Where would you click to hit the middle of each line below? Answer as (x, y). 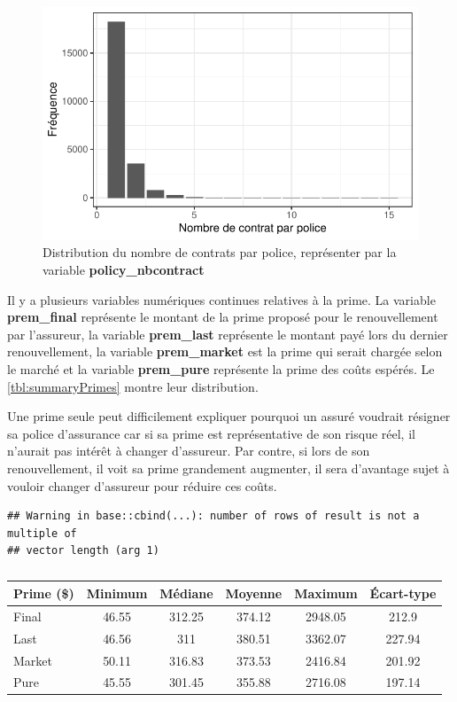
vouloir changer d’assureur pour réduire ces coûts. (142, 485)
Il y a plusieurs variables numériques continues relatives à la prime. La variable (221, 299)
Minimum (117, 593)
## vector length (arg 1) (83, 551)
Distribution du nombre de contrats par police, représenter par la (220, 252)
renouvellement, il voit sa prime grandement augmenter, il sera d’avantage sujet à (228, 468)
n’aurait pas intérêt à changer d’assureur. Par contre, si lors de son (189, 451)
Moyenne (254, 593)
